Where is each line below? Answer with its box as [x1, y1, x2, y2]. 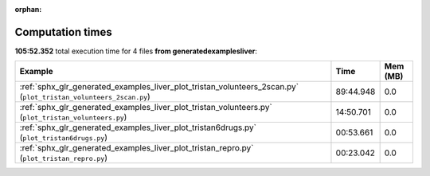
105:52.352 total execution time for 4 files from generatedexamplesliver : [14, 46, 258, 56]
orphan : [14, 5, 42, 14]
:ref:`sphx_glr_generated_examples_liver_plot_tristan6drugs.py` [19, 122, 256, 133]
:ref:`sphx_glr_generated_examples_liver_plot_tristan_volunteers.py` [19, 102, 272, 113]
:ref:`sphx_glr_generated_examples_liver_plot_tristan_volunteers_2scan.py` [19, 81, 299, 92]
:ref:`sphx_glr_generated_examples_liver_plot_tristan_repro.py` [19, 143, 254, 154]
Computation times [14, 25, 112, 39]
